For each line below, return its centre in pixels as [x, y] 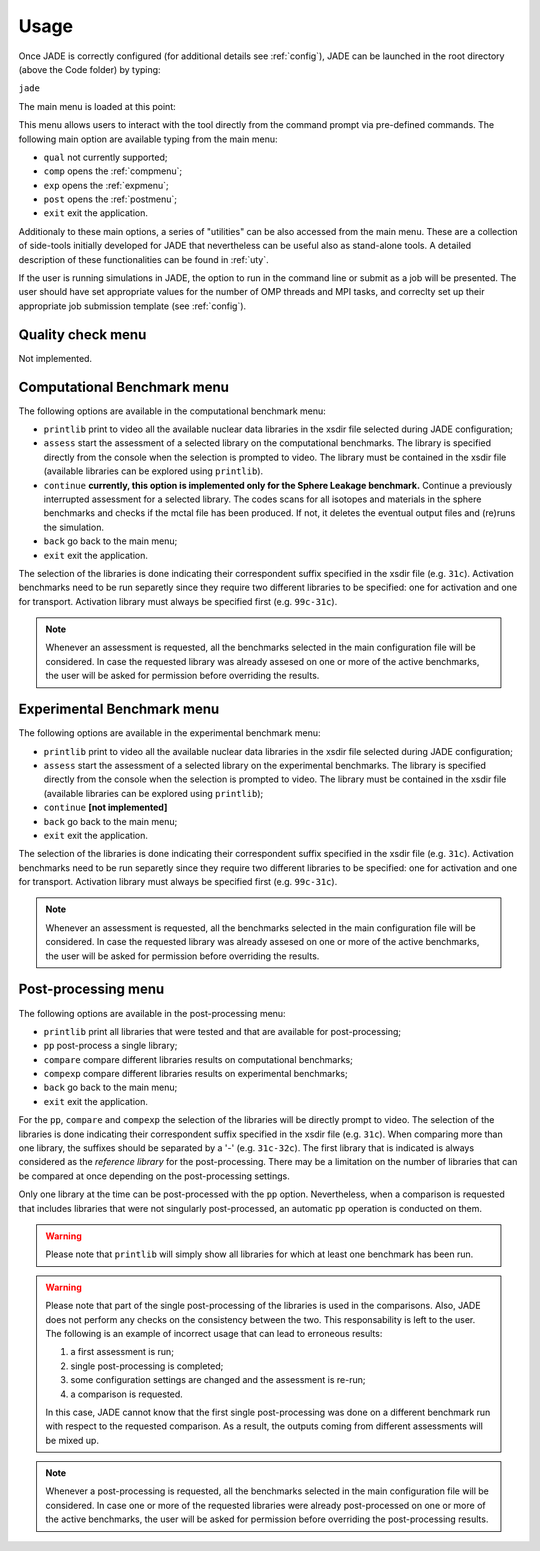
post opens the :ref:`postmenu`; [110, 199]
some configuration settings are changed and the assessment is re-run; [218, 1380]
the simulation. [74, 527]
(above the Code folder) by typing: [89, 69]
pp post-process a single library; [110, 1046]
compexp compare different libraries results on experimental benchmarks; [196, 1074]
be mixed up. [72, 1440]
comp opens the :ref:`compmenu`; [113, 171]
